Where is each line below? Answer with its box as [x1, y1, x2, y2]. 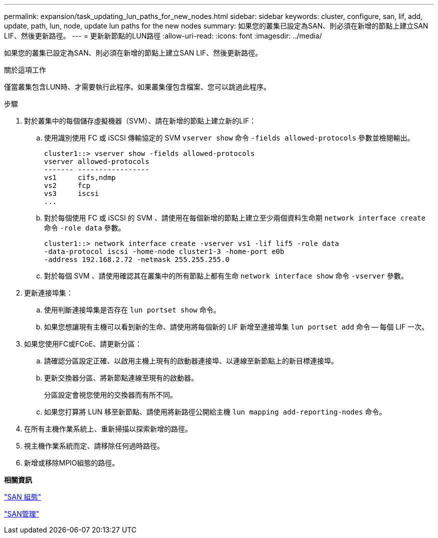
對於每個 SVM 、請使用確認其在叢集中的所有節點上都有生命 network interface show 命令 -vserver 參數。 [44, 271, 408, 280]
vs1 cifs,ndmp [44, 173, 116, 181]
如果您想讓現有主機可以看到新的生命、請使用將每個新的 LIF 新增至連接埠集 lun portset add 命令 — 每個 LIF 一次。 [44, 322, 429, 331]
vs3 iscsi [44, 189, 99, 197]
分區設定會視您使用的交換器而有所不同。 [44, 390, 177, 399]
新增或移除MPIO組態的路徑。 [24, 458, 119, 467]
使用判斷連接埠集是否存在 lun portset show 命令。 [44, 305, 220, 314]
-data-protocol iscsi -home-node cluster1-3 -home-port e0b [44, 247, 284, 255]
